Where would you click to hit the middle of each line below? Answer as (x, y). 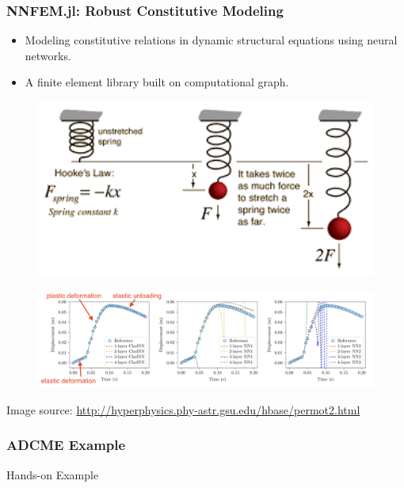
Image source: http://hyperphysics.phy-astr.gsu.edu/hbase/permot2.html (183, 409)
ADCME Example (66, 445)
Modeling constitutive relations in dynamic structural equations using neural (211, 40)
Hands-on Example (53, 474)
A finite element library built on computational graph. (157, 82)
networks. (48, 55)
